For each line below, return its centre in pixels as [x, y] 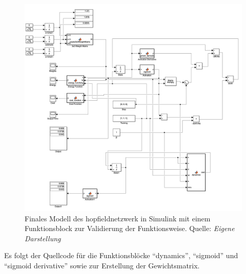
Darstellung [43, 238]
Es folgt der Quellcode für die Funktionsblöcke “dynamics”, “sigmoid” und [121, 255]
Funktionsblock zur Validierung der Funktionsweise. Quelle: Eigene [130, 228]
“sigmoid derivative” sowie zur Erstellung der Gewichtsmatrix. [102, 265]
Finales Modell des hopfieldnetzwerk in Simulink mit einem [118, 218]
